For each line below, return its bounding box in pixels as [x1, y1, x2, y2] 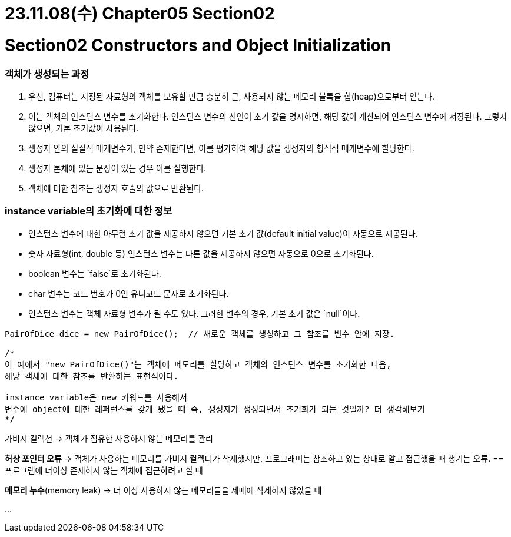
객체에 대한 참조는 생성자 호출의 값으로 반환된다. [28, 183, 204, 193]
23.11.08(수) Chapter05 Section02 [5, 4, 275, 24]
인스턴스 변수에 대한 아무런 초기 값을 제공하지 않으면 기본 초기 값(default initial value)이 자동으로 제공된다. [28, 228, 418, 238]
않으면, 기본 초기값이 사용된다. [28, 122, 139, 133]
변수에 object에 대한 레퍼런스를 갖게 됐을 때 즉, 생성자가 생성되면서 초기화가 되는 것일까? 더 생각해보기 [5, 404, 425, 414]
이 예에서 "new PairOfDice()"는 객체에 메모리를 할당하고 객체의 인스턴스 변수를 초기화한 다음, [5, 359, 391, 369]
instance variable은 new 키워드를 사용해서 [5, 392, 187, 402]
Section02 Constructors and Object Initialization [5, 35, 391, 55]
